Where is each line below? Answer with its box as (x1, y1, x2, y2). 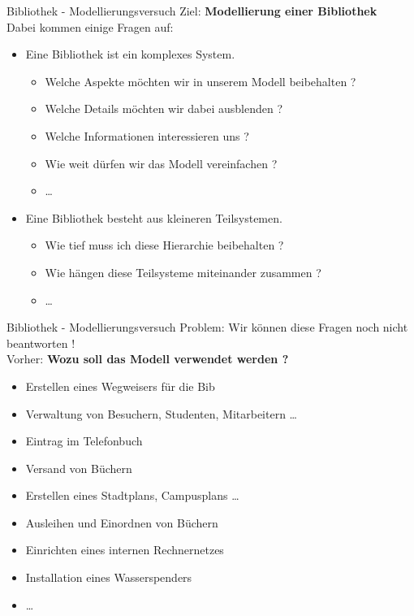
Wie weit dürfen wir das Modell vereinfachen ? (45, 154, 278, 171)
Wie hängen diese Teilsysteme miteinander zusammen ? (45, 263, 321, 280)
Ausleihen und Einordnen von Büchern (25, 514, 218, 531)
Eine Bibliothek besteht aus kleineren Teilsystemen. (25, 209, 282, 226)
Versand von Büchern (25, 459, 132, 476)
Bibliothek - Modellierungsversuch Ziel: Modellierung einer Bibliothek (6, 2, 377, 19)
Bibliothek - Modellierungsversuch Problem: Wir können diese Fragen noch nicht (6, 319, 408, 336)
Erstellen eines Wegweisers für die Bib (25, 377, 215, 394)
